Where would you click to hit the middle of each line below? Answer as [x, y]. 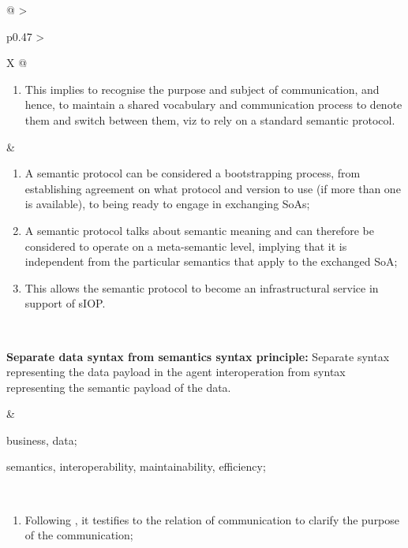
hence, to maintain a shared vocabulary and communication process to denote [213, 104]
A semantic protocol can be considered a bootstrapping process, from [193, 173]
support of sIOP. [65, 303]
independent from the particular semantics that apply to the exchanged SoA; [211, 261]
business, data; [42, 440]
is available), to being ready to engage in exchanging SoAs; [167, 204]
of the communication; [79, 535]
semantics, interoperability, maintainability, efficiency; [136, 466]
